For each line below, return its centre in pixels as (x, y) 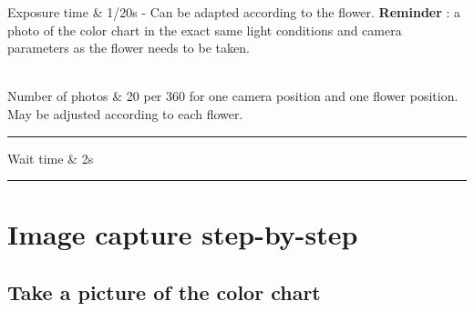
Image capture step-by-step (183, 234)
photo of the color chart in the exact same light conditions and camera (205, 30)
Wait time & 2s (51, 158)
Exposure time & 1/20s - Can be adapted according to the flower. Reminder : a (234, 12)
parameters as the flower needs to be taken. (129, 48)
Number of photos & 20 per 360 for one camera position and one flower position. (233, 96)
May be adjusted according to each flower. (125, 113)
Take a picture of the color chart (164, 291)
